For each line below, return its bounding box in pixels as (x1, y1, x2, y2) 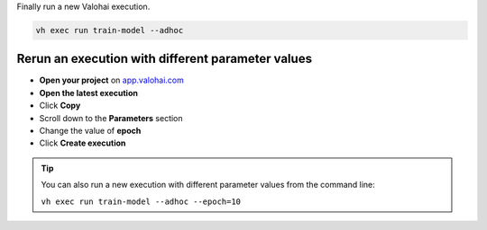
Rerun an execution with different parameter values (16, 51, 313, 66)
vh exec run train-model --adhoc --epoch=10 (41, 196, 242, 207)
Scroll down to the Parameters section (39, 112, 184, 123)
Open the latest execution (39, 87, 139, 98)
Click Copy (39, 100, 81, 111)
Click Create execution (39, 137, 126, 148)
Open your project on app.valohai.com (39, 75, 185, 85)
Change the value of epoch (39, 126, 142, 137)
